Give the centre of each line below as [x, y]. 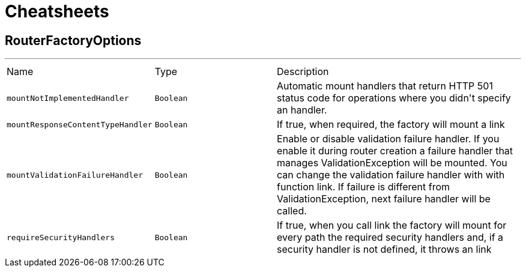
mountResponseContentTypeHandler [80, 124]
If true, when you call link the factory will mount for [392, 225]
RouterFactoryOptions [73, 40]
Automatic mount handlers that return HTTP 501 [385, 86]
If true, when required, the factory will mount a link [391, 125]
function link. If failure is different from [364, 187]
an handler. [302, 110]
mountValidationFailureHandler [75, 175]
